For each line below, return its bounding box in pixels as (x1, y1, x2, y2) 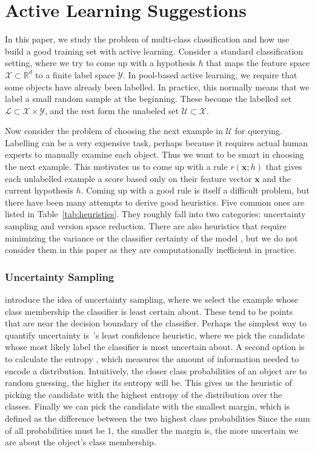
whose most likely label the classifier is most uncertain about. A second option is (5, 340, 305, 353)
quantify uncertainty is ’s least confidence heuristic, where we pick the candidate (5, 328, 305, 341)
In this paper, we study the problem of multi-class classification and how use (5, 33, 290, 46)
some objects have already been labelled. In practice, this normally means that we (5, 80, 310, 93)
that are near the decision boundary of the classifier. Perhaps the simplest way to (5, 317, 307, 329)
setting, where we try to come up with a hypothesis (5, 56, 196, 69)
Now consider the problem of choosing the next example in (5, 124, 223, 137)
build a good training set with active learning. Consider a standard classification (5, 44, 303, 57)
